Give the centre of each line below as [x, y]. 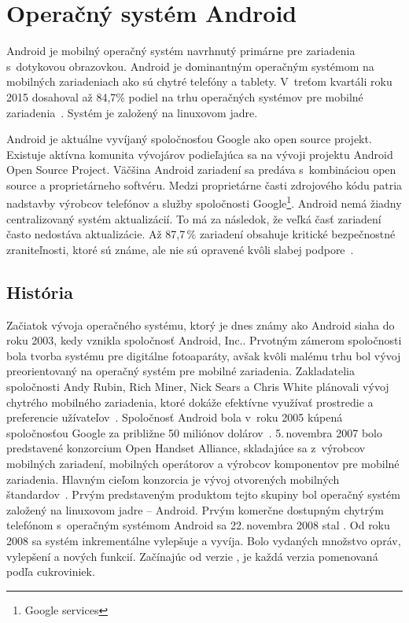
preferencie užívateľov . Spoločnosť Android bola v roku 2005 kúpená [175, 417]
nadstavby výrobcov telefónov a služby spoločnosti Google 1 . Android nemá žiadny [204, 202]
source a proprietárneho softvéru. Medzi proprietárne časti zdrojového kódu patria [204, 184]
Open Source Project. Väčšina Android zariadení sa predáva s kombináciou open [201, 170]
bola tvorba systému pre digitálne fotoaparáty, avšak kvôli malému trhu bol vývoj [204, 355]
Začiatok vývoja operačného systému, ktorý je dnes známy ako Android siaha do [201, 324]
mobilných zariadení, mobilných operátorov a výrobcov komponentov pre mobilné [203, 464]
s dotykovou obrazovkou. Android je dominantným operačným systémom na [190, 66]
